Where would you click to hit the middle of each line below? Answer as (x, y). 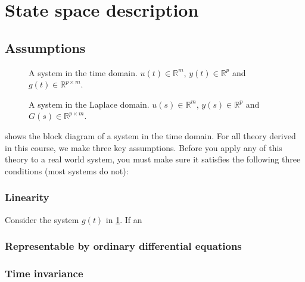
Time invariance (44, 273)
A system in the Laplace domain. (89, 104)
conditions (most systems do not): (67, 170)
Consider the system (42, 219)
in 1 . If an (124, 219)
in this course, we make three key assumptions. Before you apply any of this (144, 147)
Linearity (27, 197)
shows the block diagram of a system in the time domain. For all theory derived (150, 135)
